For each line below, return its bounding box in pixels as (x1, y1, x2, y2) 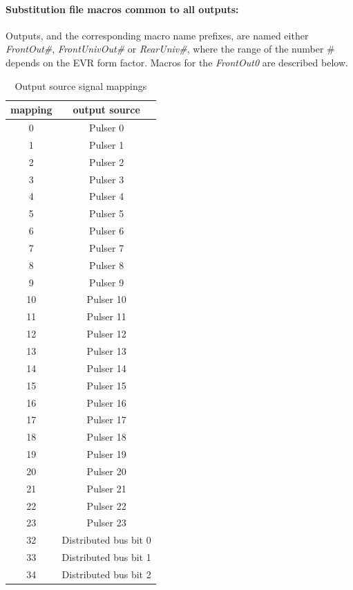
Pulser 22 (86, 498, 126, 513)
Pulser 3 (89, 172, 124, 186)
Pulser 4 (89, 189, 124, 203)
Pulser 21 (86, 481, 126, 495)
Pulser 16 (86, 395, 126, 409)
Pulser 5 (89, 206, 124, 221)
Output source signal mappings (15, 78, 147, 93)
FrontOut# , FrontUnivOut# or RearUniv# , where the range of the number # (6, 42, 335, 56)
